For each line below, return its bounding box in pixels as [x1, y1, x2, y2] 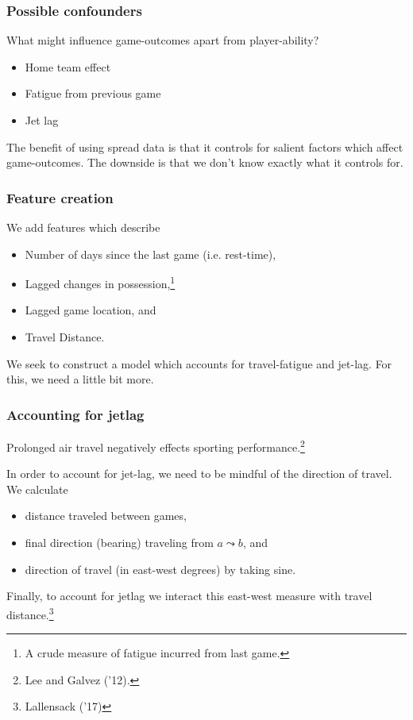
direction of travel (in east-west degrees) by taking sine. [25, 560, 296, 577]
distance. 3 [6, 603, 54, 622]
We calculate [6, 480, 68, 497]
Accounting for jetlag [6, 404, 145, 424]
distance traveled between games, [25, 507, 187, 524]
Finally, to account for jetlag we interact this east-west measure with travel [6, 587, 372, 604]
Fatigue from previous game [25, 85, 161, 102]
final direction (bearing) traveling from [25, 534, 214, 551]
